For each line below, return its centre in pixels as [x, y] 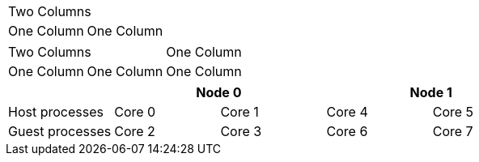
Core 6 [347, 131]
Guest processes [60, 131]
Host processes [56, 112]
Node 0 [219, 92]
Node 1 [431, 92]
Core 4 [347, 112]
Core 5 [453, 112]
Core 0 [135, 112]
